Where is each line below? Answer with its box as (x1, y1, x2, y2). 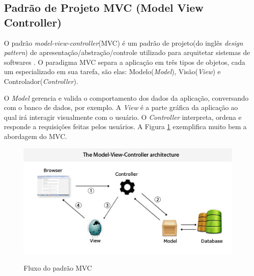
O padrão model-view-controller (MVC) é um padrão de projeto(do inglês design (4, 37, 243, 48)
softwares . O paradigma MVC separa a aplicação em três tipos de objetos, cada (4, 56, 245, 67)
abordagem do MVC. (4, 131, 67, 141)
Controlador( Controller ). (4, 76, 79, 86)
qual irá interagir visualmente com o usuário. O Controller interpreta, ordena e (4, 111, 242, 122)
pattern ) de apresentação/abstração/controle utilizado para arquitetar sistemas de (4, 47, 250, 57)
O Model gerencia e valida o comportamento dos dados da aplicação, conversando (4, 92, 249, 103)
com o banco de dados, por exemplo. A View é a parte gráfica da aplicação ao (4, 102, 238, 112)
